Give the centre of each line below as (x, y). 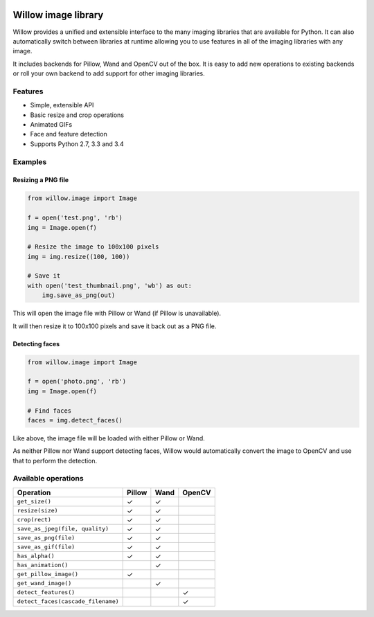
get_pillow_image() (48, 574)
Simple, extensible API (62, 105)
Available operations (48, 479)
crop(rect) (34, 520)
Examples (30, 161)
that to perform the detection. (55, 460)
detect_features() (46, 592)
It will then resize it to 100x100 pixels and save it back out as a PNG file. (115, 326)
